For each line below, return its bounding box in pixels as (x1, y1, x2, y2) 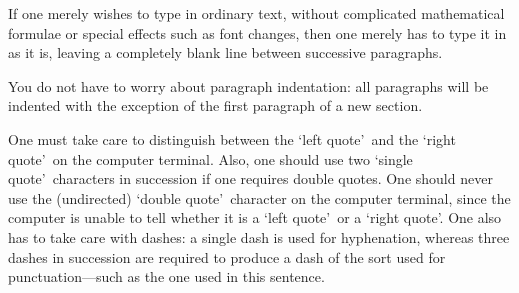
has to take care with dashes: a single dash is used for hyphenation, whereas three (8, 226, 510, 247)
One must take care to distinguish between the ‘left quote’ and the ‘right (8, 128, 456, 149)
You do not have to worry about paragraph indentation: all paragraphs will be (8, 75, 489, 96)
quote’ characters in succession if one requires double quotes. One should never (8, 168, 493, 189)
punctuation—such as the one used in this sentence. (8, 266, 325, 287)
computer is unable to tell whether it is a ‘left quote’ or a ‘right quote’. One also (8, 207, 502, 228)
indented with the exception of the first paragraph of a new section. (8, 95, 423, 116)
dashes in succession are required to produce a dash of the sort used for (8, 246, 446, 267)
